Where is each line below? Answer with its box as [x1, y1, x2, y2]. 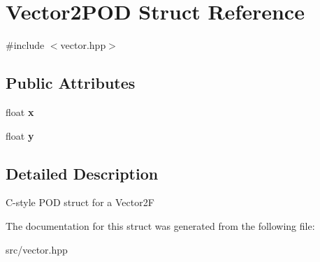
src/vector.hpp [6, 242, 68, 256]
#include [6, 38, 45, 52]
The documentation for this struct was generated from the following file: [6, 218, 315, 233]
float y [6, 128, 34, 143]
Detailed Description [6, 162, 159, 184]
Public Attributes [6, 72, 136, 94]
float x [6, 104, 34, 119]
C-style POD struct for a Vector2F [6, 195, 154, 210]
